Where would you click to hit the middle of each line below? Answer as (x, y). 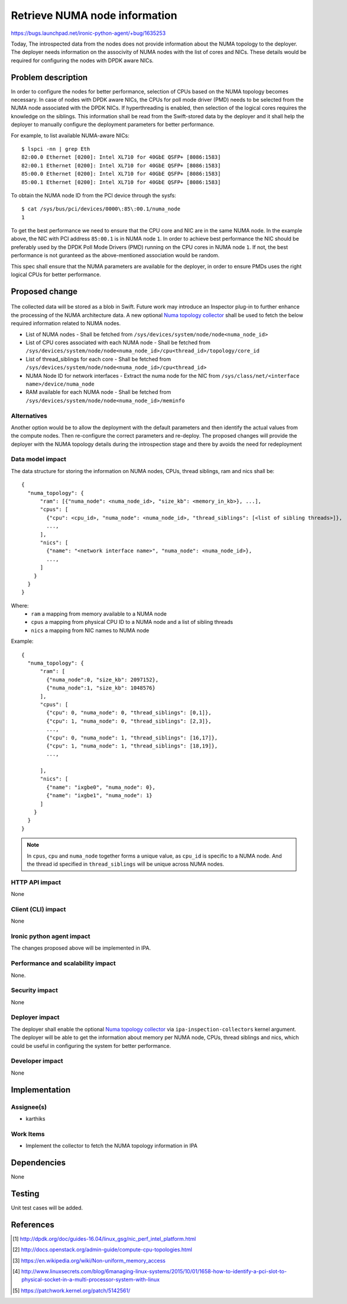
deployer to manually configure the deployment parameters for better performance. (113, 125)
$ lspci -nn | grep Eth (56, 149)
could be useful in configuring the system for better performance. (91, 1046)
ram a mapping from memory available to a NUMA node (99, 614)
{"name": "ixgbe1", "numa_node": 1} (100, 796)
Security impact (35, 991)
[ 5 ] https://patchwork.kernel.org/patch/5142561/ (72, 1290)
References (33, 1224)
